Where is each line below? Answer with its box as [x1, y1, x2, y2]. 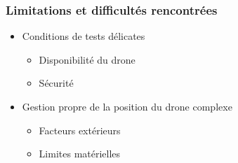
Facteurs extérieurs [39, 122, 121, 137]
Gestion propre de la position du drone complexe [22, 99, 232, 113]
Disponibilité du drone [39, 52, 135, 66]
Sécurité [39, 76, 74, 90]
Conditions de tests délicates [22, 29, 145, 43]
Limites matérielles [39, 146, 121, 161]
